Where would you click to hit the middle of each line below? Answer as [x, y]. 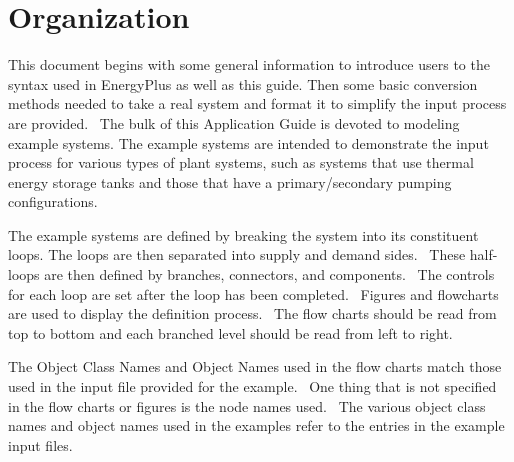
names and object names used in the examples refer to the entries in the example [256, 425]
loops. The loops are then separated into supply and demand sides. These [237, 254]
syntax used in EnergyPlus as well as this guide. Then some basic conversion [243, 83]
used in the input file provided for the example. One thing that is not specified [252, 386]
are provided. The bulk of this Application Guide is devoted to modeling [234, 122]
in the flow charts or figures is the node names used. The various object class [247, 405]
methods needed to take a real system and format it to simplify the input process [257, 103]
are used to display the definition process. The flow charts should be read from [252, 313]
